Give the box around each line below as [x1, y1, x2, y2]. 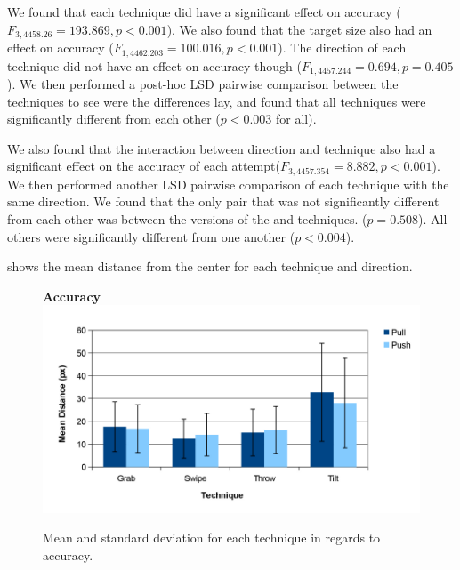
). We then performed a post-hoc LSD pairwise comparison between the [7, 74, 399, 92]
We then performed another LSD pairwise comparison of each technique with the [7, 174, 449, 193]
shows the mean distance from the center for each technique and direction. [7, 257, 413, 276]
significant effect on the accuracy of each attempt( [7, 157, 280, 175]
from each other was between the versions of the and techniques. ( [7, 209, 367, 228]
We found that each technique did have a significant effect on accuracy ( [7, 3, 401, 20]
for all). [276, 109, 317, 128]
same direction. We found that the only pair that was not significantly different [7, 192, 440, 211]
